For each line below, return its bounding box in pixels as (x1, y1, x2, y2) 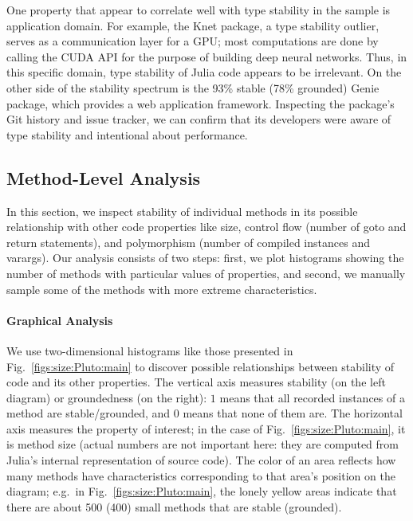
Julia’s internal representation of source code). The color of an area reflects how (6, 452, 396, 468)
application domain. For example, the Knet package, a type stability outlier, (6, 17, 380, 33)
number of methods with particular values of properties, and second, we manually (6, 264, 406, 281)
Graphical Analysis (6, 311, 113, 328)
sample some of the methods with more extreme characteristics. (6, 280, 317, 297)
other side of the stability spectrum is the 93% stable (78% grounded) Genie (6, 79, 380, 96)
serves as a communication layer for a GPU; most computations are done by (6, 33, 379, 49)
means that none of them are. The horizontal (183, 405, 403, 421)
